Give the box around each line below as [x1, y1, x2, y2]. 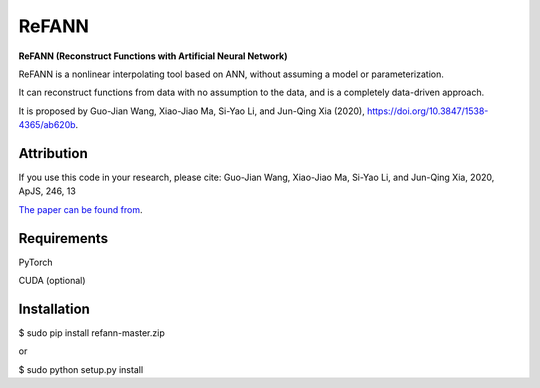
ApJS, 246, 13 [18, 185, 77, 197]
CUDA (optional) [18, 275, 86, 287]
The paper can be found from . [18, 203, 143, 215]
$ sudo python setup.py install [18, 363, 144, 375]
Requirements [18, 230, 109, 247]
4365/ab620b [18, 119, 76, 131]
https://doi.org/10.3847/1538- [366, 105, 489, 117]
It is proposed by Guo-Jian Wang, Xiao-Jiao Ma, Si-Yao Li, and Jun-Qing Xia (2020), [18, 105, 365, 117]
